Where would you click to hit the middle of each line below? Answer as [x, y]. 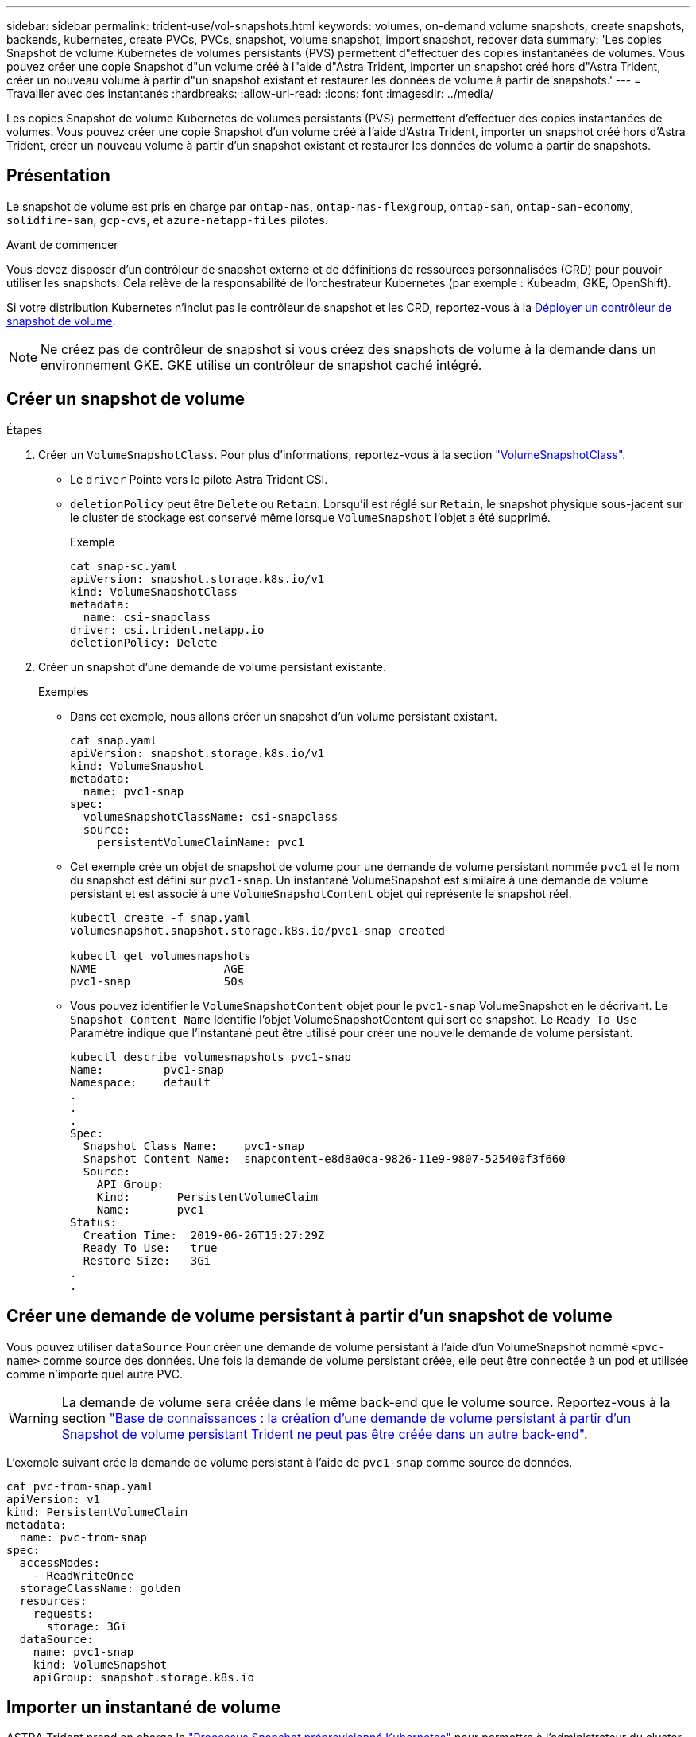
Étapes [25, 429]
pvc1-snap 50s [157, 981]
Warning [34, 1418]
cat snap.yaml [114, 740]
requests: [63, 1613]
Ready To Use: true [150, 1247]
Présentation [58, 176]
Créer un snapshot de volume [126, 399]
